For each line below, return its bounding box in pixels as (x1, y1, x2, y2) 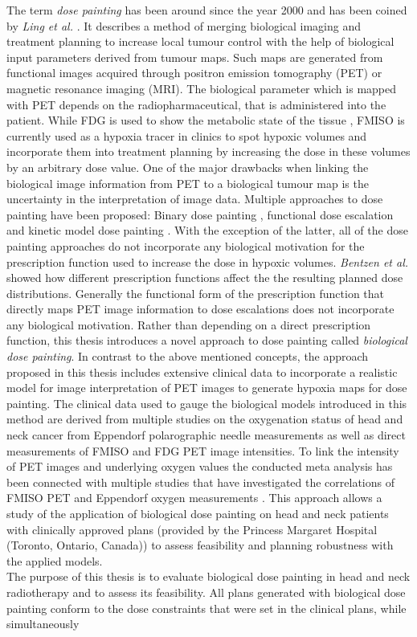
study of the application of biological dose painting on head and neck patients (6, 505, 389, 521)
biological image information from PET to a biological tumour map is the (6, 174, 369, 191)
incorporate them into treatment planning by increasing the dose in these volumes (6, 143, 411, 160)
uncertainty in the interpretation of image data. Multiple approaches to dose (6, 190, 383, 207)
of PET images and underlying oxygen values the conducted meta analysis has (6, 458, 393, 475)
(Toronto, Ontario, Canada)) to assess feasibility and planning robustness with (6, 537, 394, 553)
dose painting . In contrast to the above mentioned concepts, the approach (6, 348, 369, 365)
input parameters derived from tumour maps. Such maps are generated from (6, 48, 383, 65)
